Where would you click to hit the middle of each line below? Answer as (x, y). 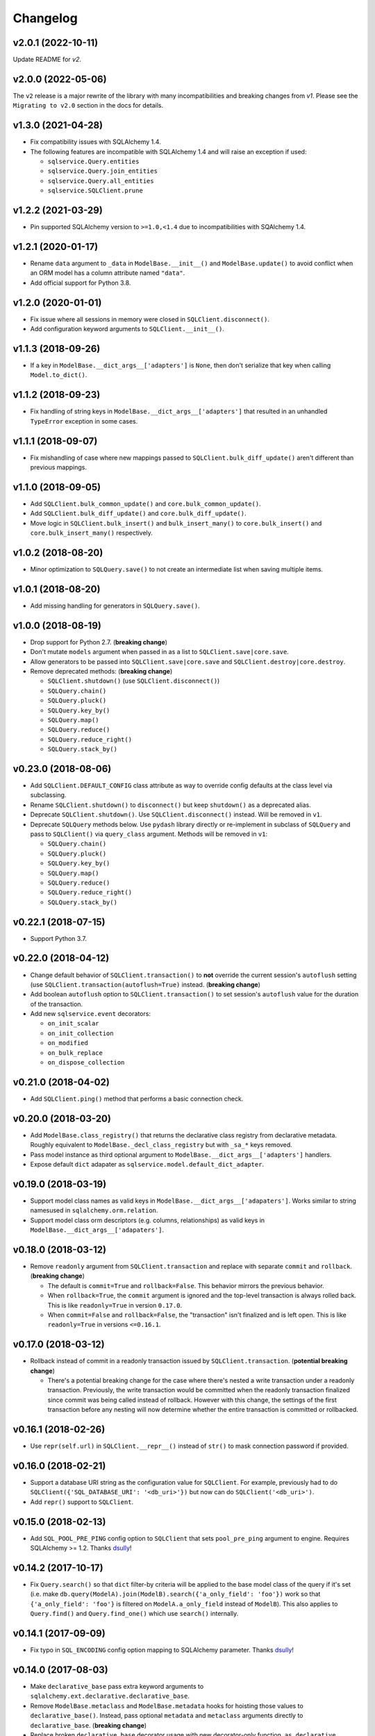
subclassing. (48, 795)
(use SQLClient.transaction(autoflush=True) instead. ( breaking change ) (145, 984)
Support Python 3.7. (58, 938)
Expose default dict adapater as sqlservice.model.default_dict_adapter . (147, 1164)
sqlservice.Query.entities (93, 162)
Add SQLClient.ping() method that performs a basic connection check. (137, 1099)
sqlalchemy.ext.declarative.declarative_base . (110, 1696)
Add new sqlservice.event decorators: (90, 1014)
